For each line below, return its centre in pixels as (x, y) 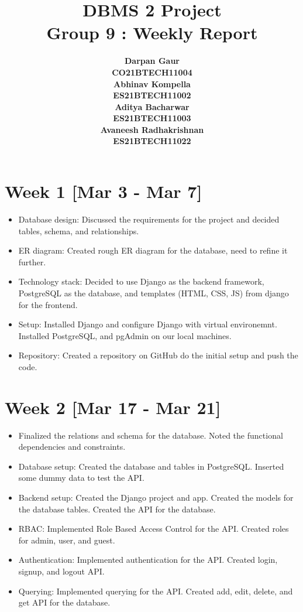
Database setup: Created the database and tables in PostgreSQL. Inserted (151, 466)
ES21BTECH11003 (152, 118)
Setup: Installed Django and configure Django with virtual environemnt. (148, 324)
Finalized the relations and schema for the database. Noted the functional (151, 435)
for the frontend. (48, 304)
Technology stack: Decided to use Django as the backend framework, (141, 281)
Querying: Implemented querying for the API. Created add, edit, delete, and (156, 591)
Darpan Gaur (152, 61)
